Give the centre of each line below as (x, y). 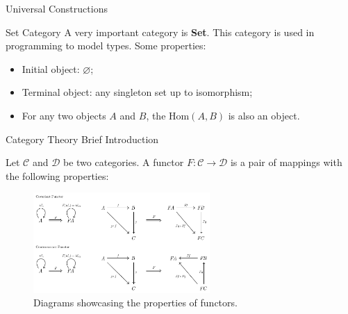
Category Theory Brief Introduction (82, 139)
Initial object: (51, 68)
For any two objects (64, 115)
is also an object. (264, 115)
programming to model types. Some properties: (106, 46)
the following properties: (57, 175)
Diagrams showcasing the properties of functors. (135, 303)
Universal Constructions (57, 8)
